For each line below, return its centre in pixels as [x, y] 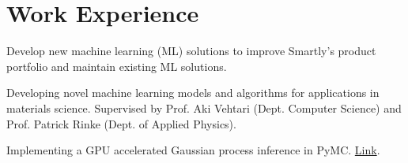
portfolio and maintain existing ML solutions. [117, 66]
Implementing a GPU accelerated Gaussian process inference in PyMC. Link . [193, 150]
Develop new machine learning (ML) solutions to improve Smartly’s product [191, 51]
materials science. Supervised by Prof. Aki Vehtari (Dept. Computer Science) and [204, 107]
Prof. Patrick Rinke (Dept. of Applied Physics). [121, 123]
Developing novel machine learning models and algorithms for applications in [193, 93]
